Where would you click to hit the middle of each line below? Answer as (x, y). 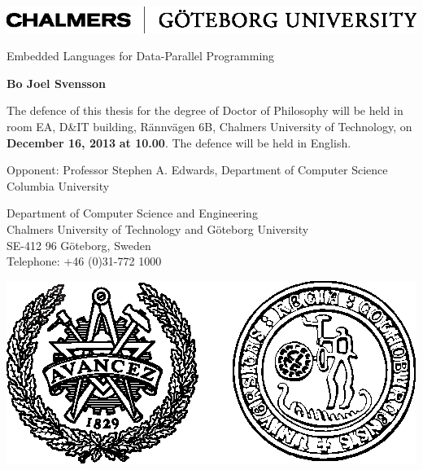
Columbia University (58, 185)
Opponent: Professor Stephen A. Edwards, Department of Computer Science (197, 170)
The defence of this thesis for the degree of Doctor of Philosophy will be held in (205, 110)
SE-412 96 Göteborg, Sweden (79, 245)
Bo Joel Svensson (56, 83)
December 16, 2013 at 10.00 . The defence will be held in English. (179, 142)
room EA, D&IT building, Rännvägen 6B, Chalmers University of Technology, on (209, 127)
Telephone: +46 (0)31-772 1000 (84, 261)
